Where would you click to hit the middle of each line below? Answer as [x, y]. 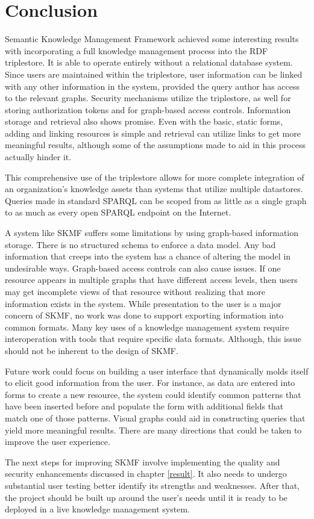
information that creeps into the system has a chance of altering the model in [148, 256]
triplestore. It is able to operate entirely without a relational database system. [149, 62]
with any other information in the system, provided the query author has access [152, 86]
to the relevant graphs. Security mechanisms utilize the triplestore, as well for [148, 98]
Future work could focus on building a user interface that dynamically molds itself [157, 371]
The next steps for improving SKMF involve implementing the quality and [143, 462]
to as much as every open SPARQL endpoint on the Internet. [118, 212]
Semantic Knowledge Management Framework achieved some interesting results [152, 39]
